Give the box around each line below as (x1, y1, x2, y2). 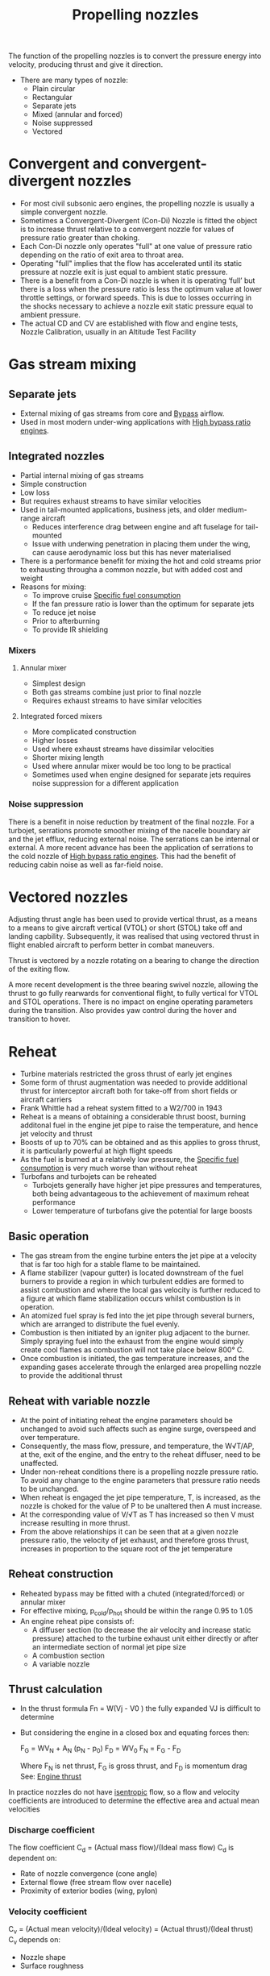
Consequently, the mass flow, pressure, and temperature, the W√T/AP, (19, 1441, 255, 1451)
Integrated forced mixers (19, 712, 102, 721)
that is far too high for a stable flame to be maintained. (19, 1260, 201, 1269)
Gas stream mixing (8, 355, 137, 374)
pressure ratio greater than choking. (19, 233, 140, 243)
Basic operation (8, 1229, 89, 1243)
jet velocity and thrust (19, 1129, 93, 1139)
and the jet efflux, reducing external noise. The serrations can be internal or (8, 834, 260, 844)
